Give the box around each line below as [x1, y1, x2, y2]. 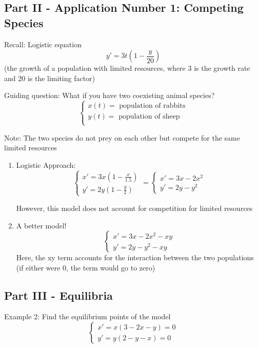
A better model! [16, 220, 67, 230]
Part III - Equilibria [4, 287, 113, 303]
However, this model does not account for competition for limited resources [16, 202, 253, 213]
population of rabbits [119, 102, 186, 110]
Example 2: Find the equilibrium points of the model [4, 311, 171, 322]
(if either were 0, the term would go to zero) [16, 262, 155, 273]
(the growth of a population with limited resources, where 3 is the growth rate [4, 63, 250, 73]
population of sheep [118, 113, 180, 121]
